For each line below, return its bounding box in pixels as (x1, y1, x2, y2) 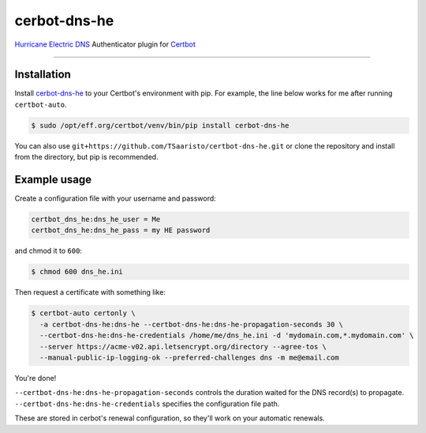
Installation (14, 68, 71, 81)
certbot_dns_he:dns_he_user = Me (31, 215, 161, 224)
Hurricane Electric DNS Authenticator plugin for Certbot (14, 40, 196, 49)
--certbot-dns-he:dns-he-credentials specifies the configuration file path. (14, 399, 280, 409)
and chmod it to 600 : (14, 246, 83, 256)
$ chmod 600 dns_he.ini (31, 267, 124, 277)
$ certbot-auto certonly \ (31, 309, 136, 318)
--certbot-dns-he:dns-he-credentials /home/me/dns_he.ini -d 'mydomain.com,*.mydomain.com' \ (39, 331, 414, 340)
